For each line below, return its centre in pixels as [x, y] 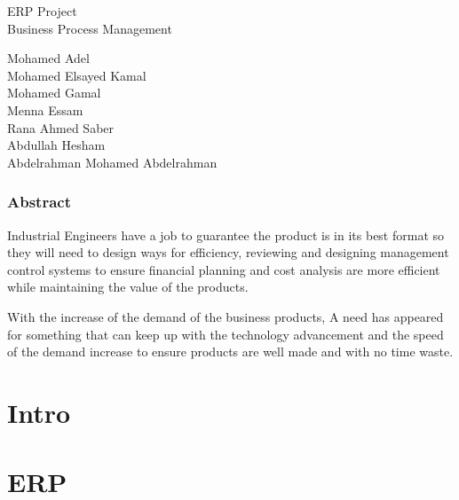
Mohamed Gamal [54, 93]
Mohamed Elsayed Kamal [77, 75]
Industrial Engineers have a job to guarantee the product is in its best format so [226, 234]
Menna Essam [45, 109]
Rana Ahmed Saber [61, 127]
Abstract [39, 202]
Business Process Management [90, 28]
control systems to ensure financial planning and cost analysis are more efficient [224, 269]
